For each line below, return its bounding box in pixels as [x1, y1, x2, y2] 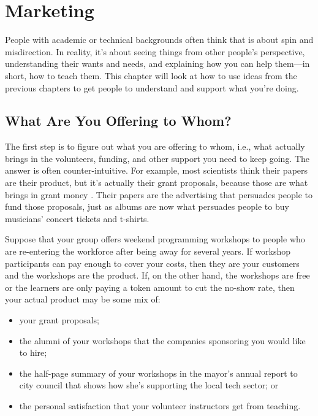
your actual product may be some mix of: [5, 293, 161, 306]
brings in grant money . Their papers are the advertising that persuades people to [5, 188, 312, 201]
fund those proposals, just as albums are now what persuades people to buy [5, 200, 289, 213]
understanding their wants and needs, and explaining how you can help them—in [5, 57, 310, 70]
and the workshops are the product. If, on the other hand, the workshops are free [5, 269, 310, 282]
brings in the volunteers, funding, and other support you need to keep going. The [5, 152, 310, 164]
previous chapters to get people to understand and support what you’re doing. [5, 81, 299, 94]
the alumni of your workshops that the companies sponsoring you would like [19, 334, 306, 347]
